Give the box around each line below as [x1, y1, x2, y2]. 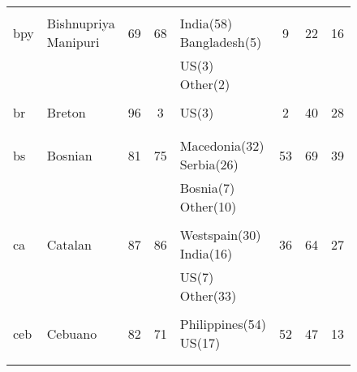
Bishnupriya [46, 14, 115, 32]
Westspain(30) [179, 225, 261, 244]
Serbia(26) [179, 155, 239, 173]
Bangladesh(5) [179, 32, 262, 51]
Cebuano [46, 323, 97, 343]
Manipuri [46, 32, 100, 51]
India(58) [179, 14, 233, 32]
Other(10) [179, 197, 237, 216]
